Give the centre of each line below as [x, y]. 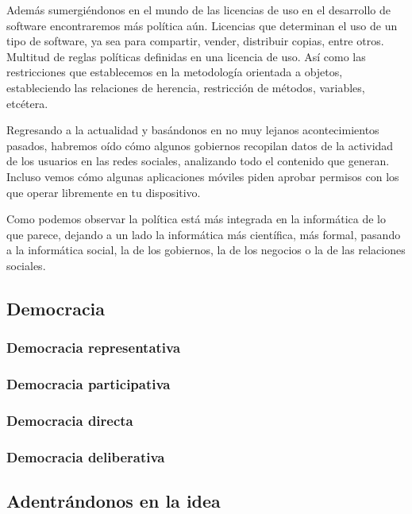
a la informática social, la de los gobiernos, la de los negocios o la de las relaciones [206, 250]
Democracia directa [70, 420]
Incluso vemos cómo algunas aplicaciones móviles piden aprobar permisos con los [203, 176]
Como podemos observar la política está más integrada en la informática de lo [196, 219]
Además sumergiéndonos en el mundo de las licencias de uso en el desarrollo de [198, 10]
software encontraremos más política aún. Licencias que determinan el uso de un [202, 25]
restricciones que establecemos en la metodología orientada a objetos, [175, 72]
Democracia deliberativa [86, 456]
